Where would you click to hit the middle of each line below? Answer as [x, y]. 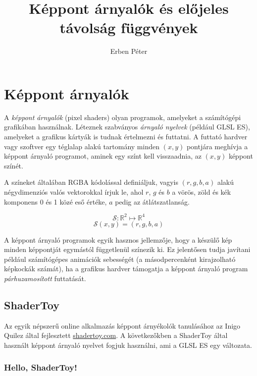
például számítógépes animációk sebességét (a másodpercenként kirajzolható [120, 259]
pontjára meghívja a [217, 146]
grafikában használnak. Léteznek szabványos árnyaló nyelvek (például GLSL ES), [127, 127]
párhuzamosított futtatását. [45, 278]
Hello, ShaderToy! [41, 367]
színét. [14, 165]
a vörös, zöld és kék [202, 192]
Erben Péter [129, 51]
